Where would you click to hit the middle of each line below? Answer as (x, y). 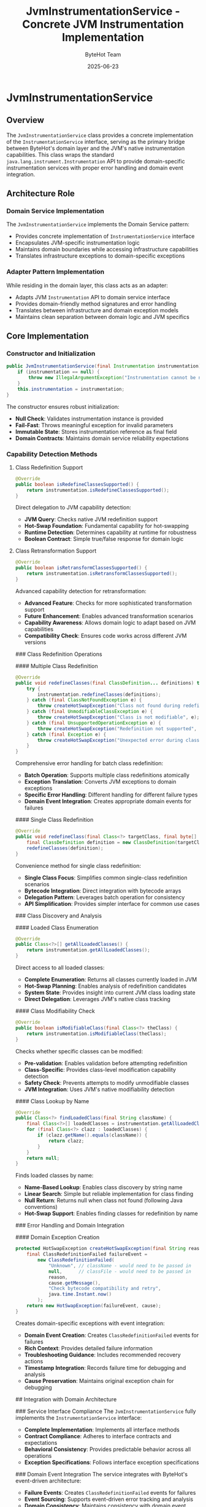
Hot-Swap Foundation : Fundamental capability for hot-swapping (106, 526)
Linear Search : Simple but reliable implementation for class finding (109, 1194)
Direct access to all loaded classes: (60, 968)
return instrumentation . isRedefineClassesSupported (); (98, 490)
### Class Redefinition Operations (59, 654)
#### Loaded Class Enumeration (57, 927)
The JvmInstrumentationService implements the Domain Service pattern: (98, 224)
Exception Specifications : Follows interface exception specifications (112, 1462)
